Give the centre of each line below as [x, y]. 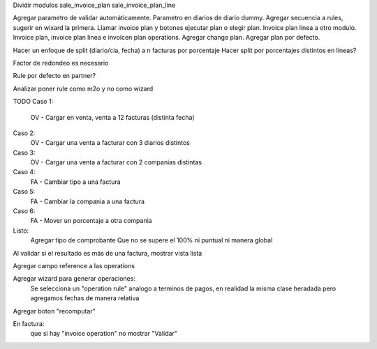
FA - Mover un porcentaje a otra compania [91, 221]
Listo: [21, 231]
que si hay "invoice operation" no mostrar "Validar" [104, 334]
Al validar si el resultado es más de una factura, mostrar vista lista [108, 253]
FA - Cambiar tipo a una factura [76, 182]
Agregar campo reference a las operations [74, 265]
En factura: [29, 323]
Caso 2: [24, 133]
